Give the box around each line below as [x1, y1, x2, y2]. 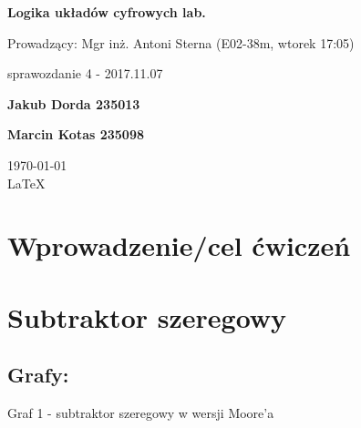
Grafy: [7, 361, 69, 389]
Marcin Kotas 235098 [7, 125, 144, 144]
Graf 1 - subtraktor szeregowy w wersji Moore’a [7, 403, 274, 423]
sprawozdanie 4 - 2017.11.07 [7, 64, 163, 83]
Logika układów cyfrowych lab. [7, 3, 206, 21]
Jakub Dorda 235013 [7, 94, 140, 113]
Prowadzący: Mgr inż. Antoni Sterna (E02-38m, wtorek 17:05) [7, 33, 355, 52]
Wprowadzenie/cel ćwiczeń [7, 227, 351, 264]
